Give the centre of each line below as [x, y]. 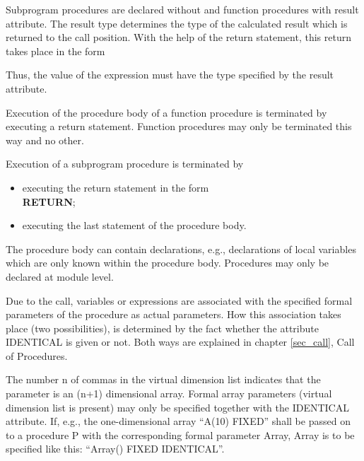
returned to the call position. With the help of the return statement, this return [178, 37]
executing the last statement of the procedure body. [134, 225]
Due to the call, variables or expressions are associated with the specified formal [179, 300]
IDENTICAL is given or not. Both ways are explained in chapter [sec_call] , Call [180, 342]
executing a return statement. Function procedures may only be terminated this [179, 126]
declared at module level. [60, 276]
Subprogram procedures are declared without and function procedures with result [182, 9]
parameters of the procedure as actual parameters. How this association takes [174, 314]
